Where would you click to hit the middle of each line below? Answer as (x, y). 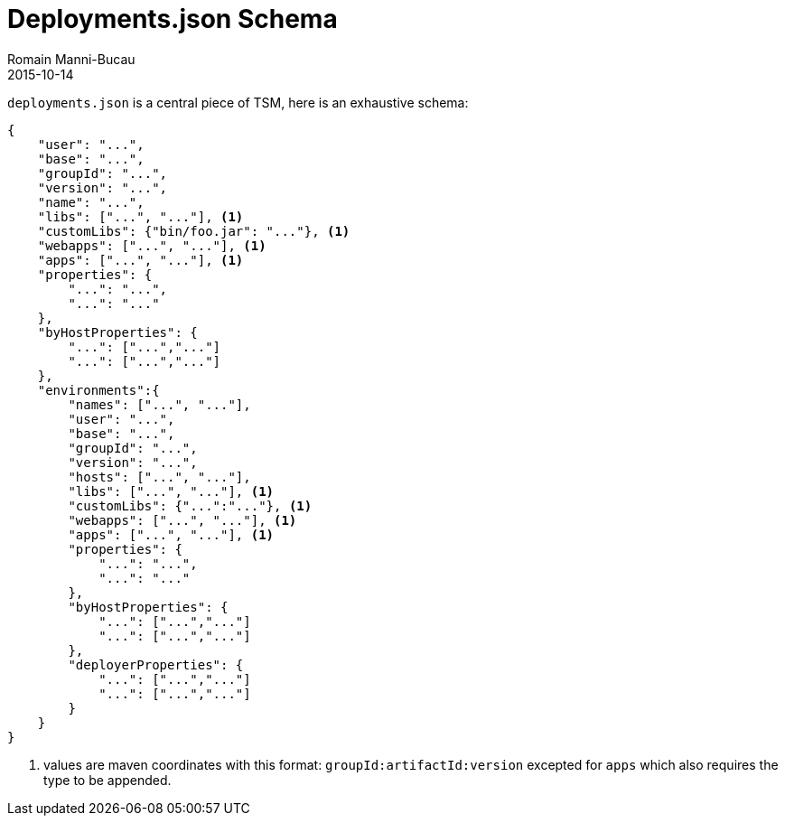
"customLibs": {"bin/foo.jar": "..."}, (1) (194, 231)
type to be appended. (107, 780)
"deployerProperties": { (156, 664)
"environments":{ (98, 390)
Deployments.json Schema (173, 19)
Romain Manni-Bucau (71, 59)
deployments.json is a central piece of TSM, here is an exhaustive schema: (238, 102)
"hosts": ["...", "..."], (159, 477)
